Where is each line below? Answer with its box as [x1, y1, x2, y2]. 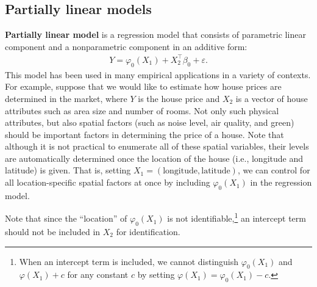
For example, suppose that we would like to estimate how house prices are [5, 80, 282, 93]
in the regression [250, 176, 312, 189]
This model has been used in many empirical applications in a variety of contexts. [5, 68, 311, 81]
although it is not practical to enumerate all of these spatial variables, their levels [5, 140, 309, 153]
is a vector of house [235, 92, 308, 104]
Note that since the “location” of [5, 212, 127, 225]
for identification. [116, 225, 180, 238]
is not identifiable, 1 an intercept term [167, 210, 306, 225]
